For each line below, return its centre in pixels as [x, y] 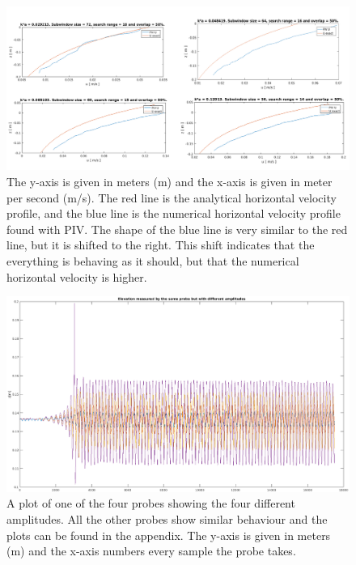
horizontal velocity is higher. [77, 276]
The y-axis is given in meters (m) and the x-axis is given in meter [170, 182]
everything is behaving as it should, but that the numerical [153, 261]
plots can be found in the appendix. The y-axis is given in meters [169, 535]
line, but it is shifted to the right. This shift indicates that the [161, 245]
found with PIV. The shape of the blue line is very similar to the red [177, 229]
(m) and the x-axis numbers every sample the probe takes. [151, 551]
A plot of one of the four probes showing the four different [151, 503]
